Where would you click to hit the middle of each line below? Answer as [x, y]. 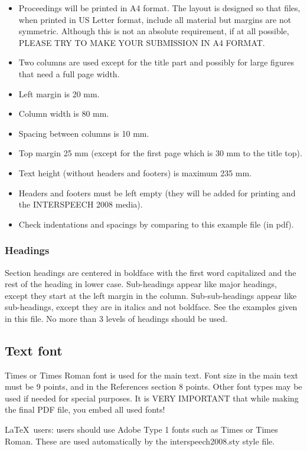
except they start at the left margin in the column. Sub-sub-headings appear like [151, 295]
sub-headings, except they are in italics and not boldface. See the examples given [151, 307]
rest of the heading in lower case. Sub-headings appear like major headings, [141, 284]
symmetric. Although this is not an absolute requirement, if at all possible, [154, 31]
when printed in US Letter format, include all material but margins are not [155, 19]
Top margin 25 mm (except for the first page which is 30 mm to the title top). [160, 153]
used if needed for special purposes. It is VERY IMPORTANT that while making [152, 398]
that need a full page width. [69, 73]
